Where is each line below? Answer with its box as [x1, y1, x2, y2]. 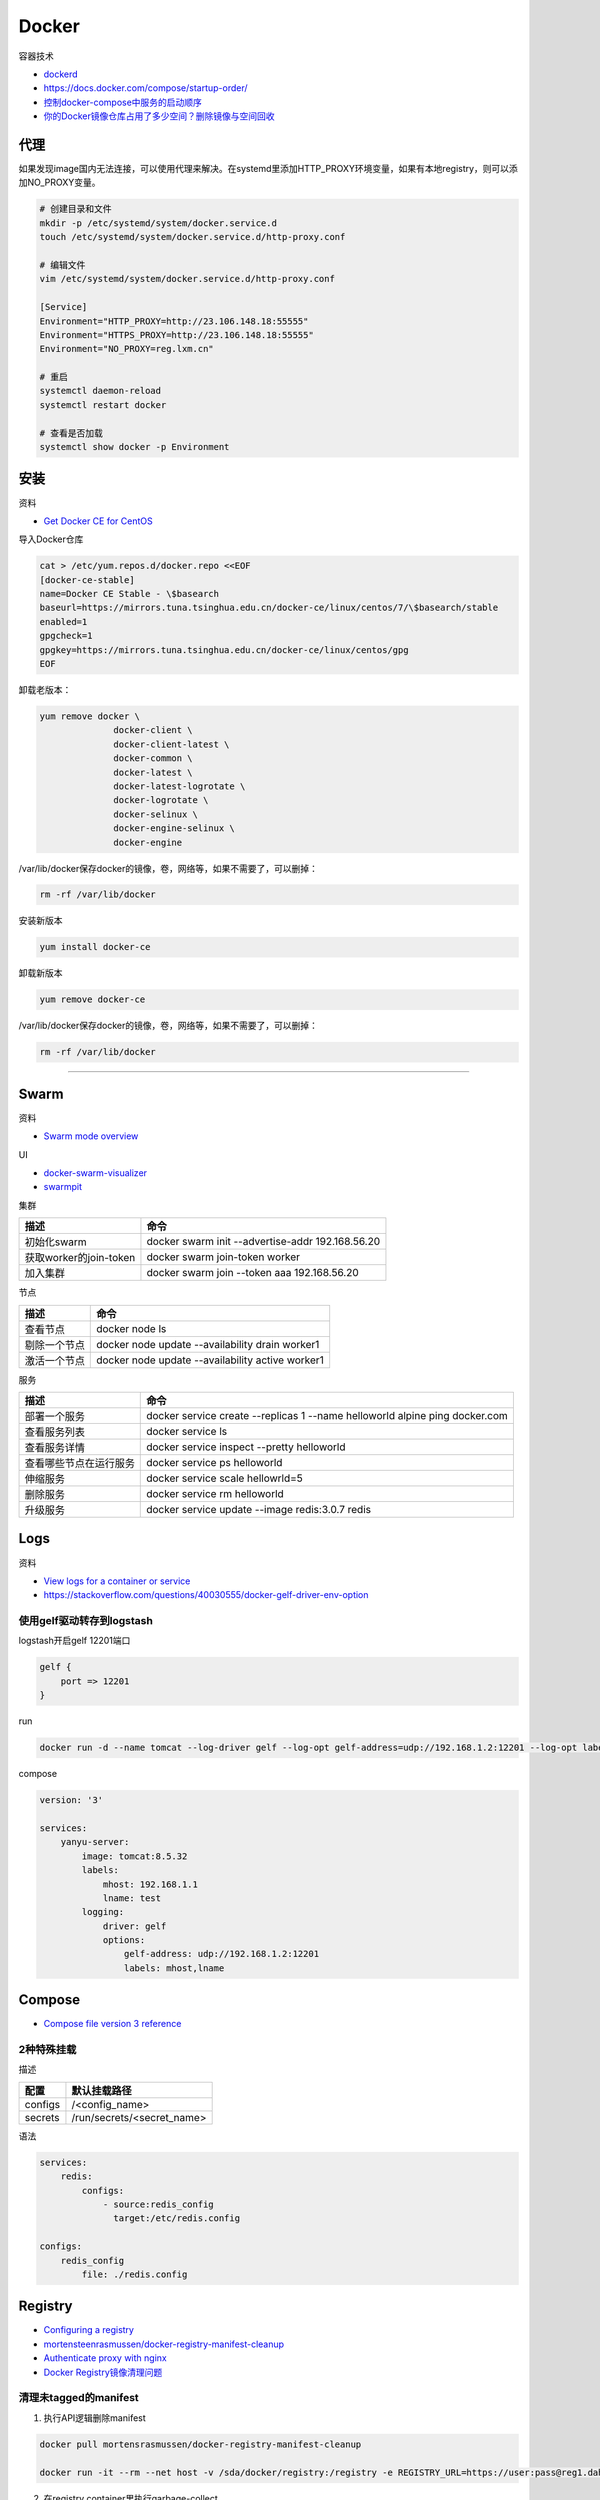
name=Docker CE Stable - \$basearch [39, 588, 220, 600]
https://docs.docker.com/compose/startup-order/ [43, 82, 249, 94]
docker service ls [146, 1425, 228, 1439]
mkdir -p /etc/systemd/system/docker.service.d [39, 217, 277, 229]
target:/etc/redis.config [113, 2213, 240, 2224]
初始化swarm [24, 1235, 87, 1249]
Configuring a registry [43, 2324, 135, 2336]
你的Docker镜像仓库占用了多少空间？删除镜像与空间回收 [43, 110, 275, 122]
